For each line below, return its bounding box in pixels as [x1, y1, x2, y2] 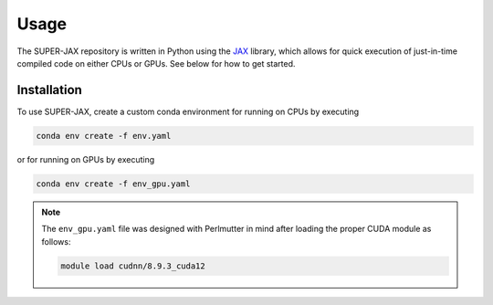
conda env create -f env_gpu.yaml [36, 178, 191, 189]
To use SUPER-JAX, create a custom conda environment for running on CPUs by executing [16, 106, 360, 117]
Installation [16, 82, 82, 98]
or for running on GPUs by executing [16, 153, 155, 164]
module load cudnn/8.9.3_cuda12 [60, 260, 205, 271]
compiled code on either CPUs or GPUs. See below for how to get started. [16, 58, 296, 68]
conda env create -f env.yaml [36, 131, 172, 141]
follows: [41, 236, 71, 247]
